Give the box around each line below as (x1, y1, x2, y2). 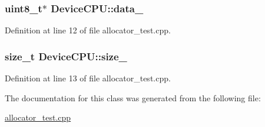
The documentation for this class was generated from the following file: (5, 91, 261, 104)
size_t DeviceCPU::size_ (5, 49, 127, 63)
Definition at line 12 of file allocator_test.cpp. (5, 24, 171, 36)
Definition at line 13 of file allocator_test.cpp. (5, 72, 171, 84)
